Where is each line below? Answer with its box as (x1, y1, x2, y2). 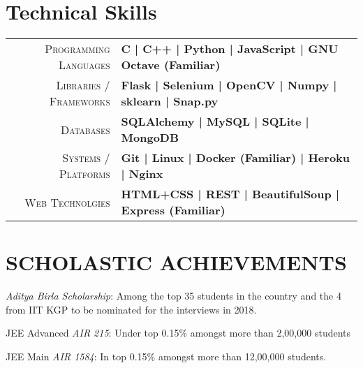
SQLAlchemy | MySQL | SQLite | (121, 113, 309, 130)
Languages (58, 57, 110, 73)
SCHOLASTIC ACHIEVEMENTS (6, 248, 347, 277)
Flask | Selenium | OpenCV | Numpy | (121, 77, 337, 94)
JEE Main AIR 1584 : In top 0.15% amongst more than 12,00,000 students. (6, 349, 327, 364)
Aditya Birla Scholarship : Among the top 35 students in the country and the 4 (6, 288, 341, 303)
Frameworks (49, 93, 110, 110)
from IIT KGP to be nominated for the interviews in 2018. (6, 302, 257, 316)
